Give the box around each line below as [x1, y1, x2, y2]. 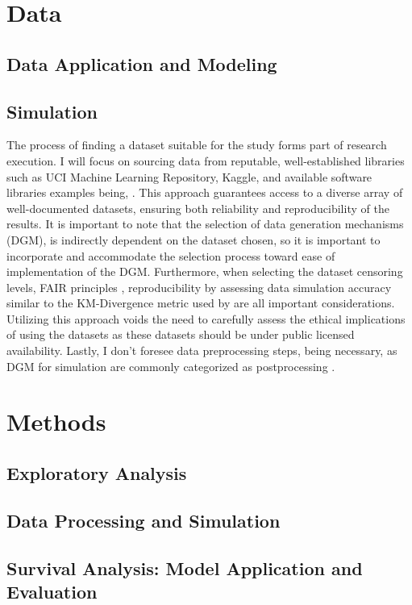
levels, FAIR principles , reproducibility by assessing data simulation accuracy [6, 278, 392, 295]
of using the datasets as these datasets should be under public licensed [6, 326, 355, 343]
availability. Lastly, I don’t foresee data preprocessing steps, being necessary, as [6, 342, 397, 359]
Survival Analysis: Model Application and [6, 555, 363, 580]
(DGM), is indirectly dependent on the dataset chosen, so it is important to [6, 231, 381, 248]
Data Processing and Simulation [6, 507, 281, 532]
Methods [6, 405, 106, 438]
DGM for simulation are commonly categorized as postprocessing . [6, 357, 335, 374]
